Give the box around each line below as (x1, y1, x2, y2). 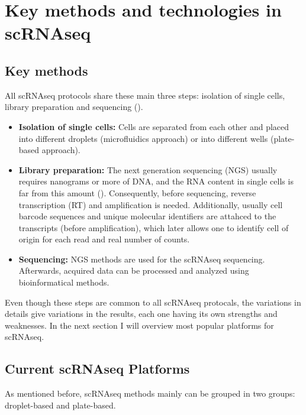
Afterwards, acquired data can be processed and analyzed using (18, 264, 249, 277)
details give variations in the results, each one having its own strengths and (5, 307, 278, 320)
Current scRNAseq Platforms (5, 359, 190, 378)
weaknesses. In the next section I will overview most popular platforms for (5, 319, 274, 331)
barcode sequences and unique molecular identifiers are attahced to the (18, 210, 276, 222)
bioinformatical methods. (18, 276, 109, 288)
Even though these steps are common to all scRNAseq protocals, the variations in (5, 296, 301, 308)
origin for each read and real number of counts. (18, 233, 190, 245)
